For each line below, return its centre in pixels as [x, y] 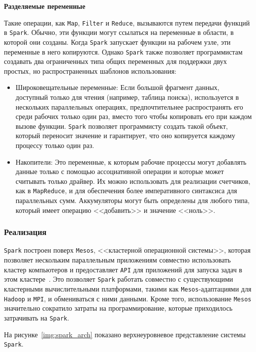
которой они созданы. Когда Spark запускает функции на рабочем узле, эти [117, 42]
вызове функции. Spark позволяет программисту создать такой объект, [122, 126]
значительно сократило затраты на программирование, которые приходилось [118, 308]
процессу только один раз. [55, 145]
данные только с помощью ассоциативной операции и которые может [120, 171]
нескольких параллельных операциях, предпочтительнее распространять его [129, 106]
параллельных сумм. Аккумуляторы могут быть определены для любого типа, [132, 200]
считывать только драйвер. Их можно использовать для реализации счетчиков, [133, 181]
